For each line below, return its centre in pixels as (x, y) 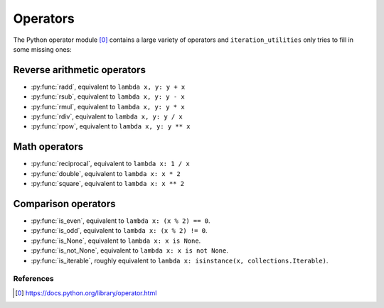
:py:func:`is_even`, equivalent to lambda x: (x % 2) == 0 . (121, 221)
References (33, 279)
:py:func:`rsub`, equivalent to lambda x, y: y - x (108, 97)
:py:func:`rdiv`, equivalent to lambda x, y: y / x (107, 116)
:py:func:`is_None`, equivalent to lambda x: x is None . (116, 241)
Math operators (48, 147)
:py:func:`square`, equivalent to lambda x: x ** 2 (108, 184)
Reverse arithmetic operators (79, 70)
